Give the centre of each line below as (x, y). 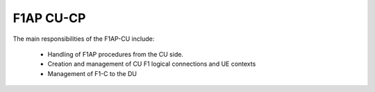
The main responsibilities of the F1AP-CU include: (84, 39)
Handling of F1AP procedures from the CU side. (116, 54)
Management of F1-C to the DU (92, 73)
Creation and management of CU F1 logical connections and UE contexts (152, 64)
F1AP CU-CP (49, 18)
